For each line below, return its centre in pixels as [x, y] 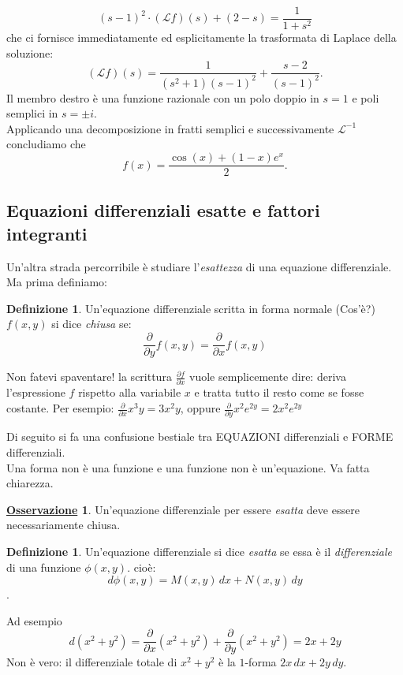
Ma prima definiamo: [57, 282]
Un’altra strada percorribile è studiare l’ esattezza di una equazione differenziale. [199, 266]
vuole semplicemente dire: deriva [268, 377]
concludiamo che [46, 144]
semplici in [32, 113]
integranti [47, 233]
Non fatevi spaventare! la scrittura [89, 377]
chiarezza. [30, 483]
